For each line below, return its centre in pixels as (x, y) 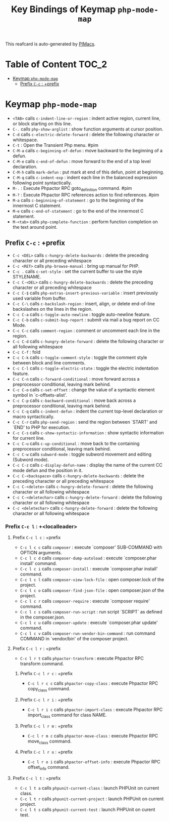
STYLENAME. (27, 276)
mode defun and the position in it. (48, 470)
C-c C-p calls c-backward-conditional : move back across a (74, 400)
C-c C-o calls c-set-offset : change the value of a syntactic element (83, 389)
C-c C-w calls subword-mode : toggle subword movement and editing (82, 454)
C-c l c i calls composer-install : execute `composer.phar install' (89, 568)
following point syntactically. (42, 183)
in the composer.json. (43, 617)
